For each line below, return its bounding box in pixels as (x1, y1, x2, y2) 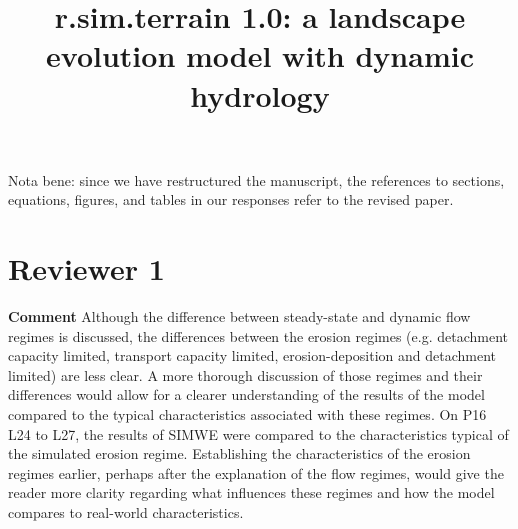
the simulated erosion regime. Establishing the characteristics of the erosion (8, 443, 471, 464)
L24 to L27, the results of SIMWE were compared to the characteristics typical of (8, 423, 509, 444)
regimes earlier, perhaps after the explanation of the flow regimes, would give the (8, 462, 504, 483)
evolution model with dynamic (46, 35, 474, 76)
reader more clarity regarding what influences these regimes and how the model (8, 482, 495, 503)
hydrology (190, 74, 330, 115)
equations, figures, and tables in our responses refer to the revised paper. (8, 189, 454, 210)
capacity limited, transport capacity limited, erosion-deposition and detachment (8, 345, 497, 366)
